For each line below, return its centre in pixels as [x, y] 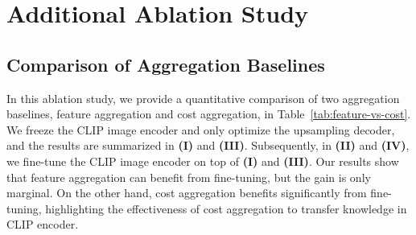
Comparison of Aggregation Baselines [166, 64]
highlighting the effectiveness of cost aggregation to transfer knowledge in [226, 208]
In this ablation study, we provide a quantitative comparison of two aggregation [203, 98]
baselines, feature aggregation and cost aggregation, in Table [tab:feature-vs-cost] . [209, 114]
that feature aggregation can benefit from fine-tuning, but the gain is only [189, 177]
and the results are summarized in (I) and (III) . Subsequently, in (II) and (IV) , [208, 145]
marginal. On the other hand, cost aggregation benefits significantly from [187, 193]
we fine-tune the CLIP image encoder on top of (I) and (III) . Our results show [203, 161]
